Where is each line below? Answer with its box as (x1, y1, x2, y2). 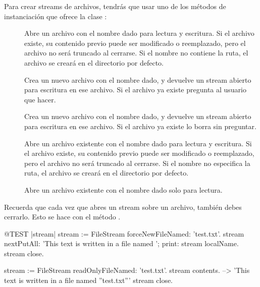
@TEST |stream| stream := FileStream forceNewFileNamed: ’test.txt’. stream (4, 228, 244, 239)
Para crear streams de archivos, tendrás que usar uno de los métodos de (4, 1, 226, 11)
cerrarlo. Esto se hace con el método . (4, 211, 121, 222)
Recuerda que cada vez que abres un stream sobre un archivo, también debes (4, 201, 242, 212)
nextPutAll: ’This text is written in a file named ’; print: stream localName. (4, 238, 239, 249)
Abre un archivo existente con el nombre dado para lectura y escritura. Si (24, 138, 252, 148)
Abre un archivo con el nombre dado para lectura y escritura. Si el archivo (24, 28, 254, 38)
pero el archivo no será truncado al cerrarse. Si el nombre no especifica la (24, 157, 250, 168)
